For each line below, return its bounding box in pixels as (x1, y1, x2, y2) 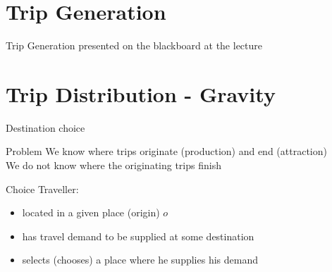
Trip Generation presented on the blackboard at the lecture (6, 38, 263, 53)
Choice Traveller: (6, 181, 79, 196)
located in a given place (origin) (22, 205, 160, 220)
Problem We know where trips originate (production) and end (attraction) (6, 144, 327, 159)
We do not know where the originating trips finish (6, 158, 221, 173)
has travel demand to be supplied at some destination (22, 228, 254, 243)
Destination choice (6, 120, 85, 135)
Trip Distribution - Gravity (6, 79, 276, 108)
